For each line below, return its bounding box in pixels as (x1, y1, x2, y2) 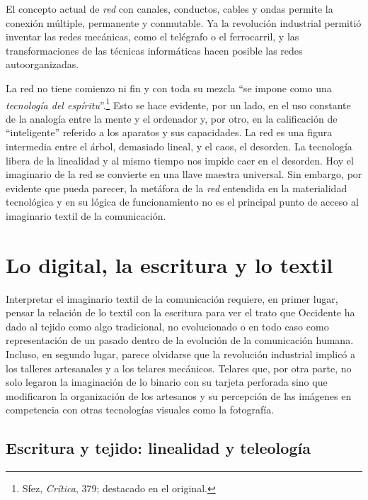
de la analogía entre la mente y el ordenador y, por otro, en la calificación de (6, 111, 338, 126)
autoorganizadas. (6, 57, 79, 72)
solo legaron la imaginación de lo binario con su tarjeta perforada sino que (6, 374, 328, 389)
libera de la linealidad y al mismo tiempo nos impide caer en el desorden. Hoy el (6, 152, 354, 167)
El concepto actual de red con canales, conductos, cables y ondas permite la (6, 1, 333, 16)
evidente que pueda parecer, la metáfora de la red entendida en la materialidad (6, 180, 347, 195)
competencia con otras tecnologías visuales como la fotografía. (6, 402, 275, 417)
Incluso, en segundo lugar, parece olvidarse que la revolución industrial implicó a (6, 347, 356, 362)
